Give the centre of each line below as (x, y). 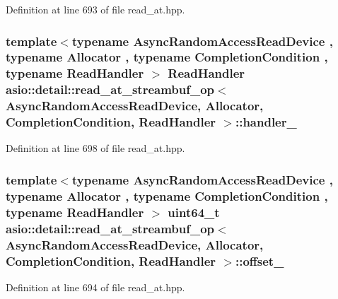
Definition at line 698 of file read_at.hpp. (95, 148)
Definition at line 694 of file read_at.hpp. (95, 287)
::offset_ (260, 260)
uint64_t (194, 212)
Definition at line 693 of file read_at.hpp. (95, 9)
